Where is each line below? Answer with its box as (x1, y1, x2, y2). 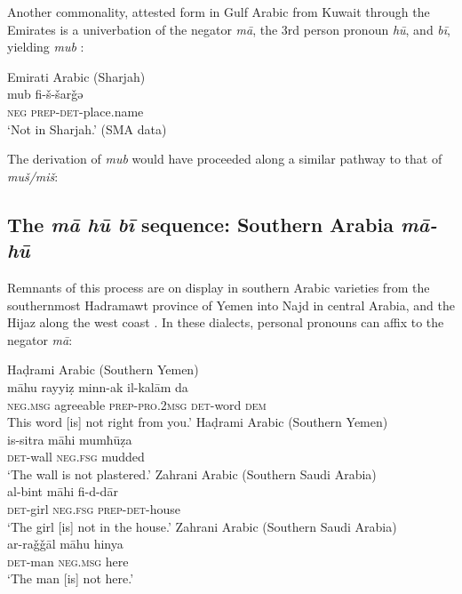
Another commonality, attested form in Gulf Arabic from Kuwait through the (7, 3, 430, 20)
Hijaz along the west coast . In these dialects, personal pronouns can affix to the (7, 313, 444, 332)
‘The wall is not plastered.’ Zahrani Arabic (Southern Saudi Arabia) (7, 464, 377, 483)
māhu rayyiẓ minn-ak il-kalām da (7, 377, 188, 396)
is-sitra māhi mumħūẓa (7, 429, 132, 448)
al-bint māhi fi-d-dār (7, 482, 118, 501)
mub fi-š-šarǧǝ (7, 84, 84, 103)
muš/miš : (7, 166, 59, 185)
